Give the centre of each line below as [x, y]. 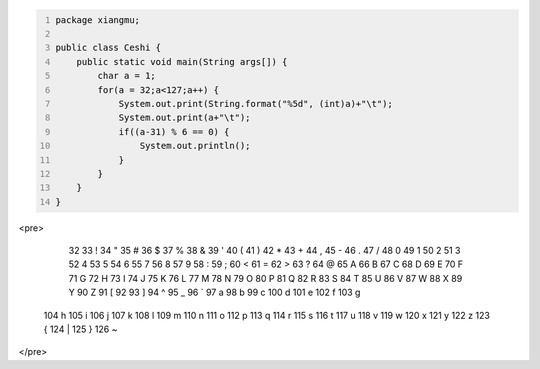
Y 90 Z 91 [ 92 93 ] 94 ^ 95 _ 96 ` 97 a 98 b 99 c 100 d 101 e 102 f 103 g [214, 292]
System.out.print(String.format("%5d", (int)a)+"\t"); [256, 103]
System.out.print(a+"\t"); [184, 118]
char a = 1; [127, 76]
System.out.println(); [195, 146]
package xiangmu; [97, 19]
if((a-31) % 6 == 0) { [174, 131]
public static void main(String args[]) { [182, 61]
